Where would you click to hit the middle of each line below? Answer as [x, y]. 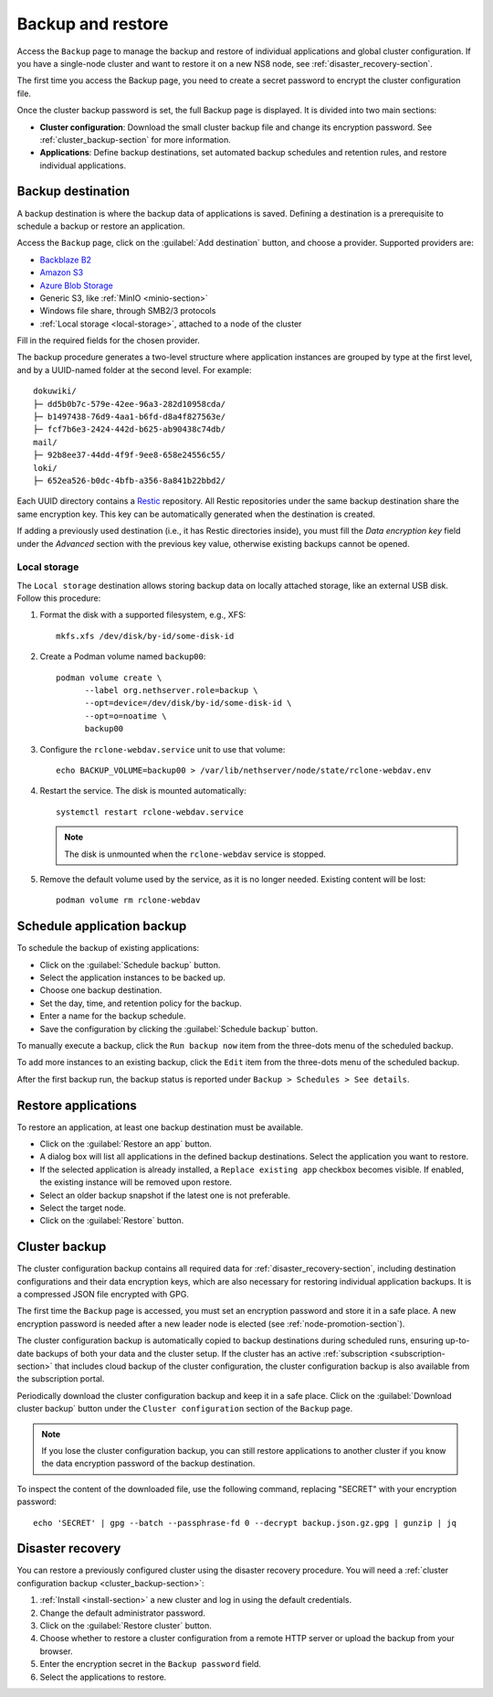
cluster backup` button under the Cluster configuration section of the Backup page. [185, 1409]
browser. [56, 1651]
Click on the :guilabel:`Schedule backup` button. [130, 965]
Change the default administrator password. [122, 1613]
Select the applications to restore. [103, 1677]
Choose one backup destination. [101, 990]
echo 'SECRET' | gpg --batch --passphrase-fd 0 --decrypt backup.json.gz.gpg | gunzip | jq [245, 1523]
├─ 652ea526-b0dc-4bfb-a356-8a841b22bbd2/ [130, 480]
